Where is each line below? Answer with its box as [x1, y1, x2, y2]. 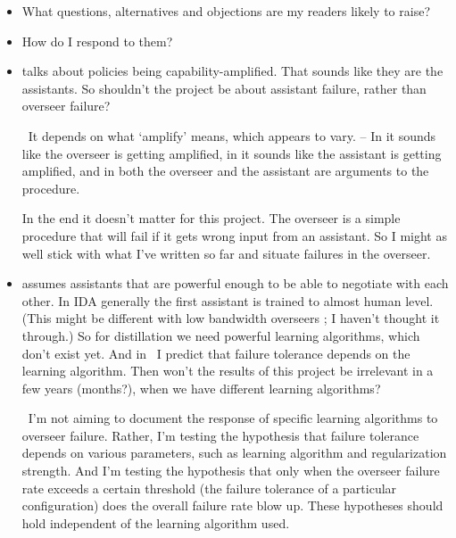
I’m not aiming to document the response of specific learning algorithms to [28, 409, 438, 427]
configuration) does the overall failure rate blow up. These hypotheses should [21, 496, 444, 515]
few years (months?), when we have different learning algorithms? [21, 378, 381, 397]
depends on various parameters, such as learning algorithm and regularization [21, 443, 447, 462]
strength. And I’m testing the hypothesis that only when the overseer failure [21, 461, 440, 480]
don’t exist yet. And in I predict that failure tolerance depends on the [21, 343, 410, 362]
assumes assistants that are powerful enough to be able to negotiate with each [21, 274, 449, 293]
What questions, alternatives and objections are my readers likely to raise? [21, 2, 430, 20]
